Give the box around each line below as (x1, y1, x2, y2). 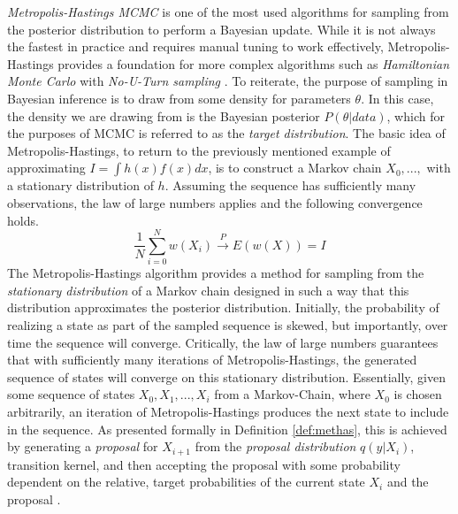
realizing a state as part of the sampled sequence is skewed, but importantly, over (7, 316, 448, 334)
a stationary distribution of (7, 176, 154, 195)
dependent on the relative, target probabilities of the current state (7, 472, 365, 491)
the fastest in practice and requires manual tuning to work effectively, (7, 37, 384, 56)
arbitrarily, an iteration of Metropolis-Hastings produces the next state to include (7, 403, 449, 420)
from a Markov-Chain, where (214, 385, 370, 403)
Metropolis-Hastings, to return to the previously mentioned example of (7, 141, 391, 159)
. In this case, (361, 88, 434, 107)
